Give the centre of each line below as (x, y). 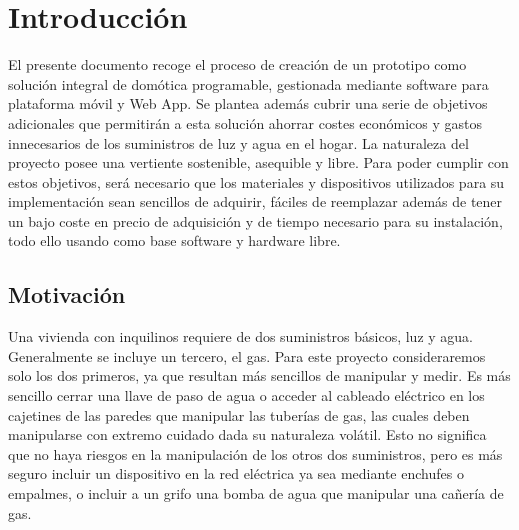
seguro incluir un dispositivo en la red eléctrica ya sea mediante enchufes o (236, 473)
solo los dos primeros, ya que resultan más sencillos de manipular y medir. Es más (259, 375)
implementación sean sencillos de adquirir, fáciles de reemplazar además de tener (255, 201)
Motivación (67, 294)
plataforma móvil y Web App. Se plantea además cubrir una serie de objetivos (248, 103)
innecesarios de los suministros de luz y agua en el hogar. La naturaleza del (238, 142)
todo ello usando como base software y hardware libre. (174, 240)
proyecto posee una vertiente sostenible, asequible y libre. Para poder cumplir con (258, 162)
